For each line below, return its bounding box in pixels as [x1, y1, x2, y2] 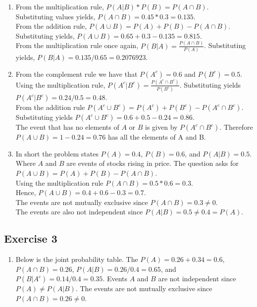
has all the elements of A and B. [107, 132, 206, 142]
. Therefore [219, 122, 253, 132]
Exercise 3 [4, 231, 57, 246]
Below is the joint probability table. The [15, 254, 138, 264]
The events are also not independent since [15, 206, 143, 217]
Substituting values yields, [15, 11, 96, 21]
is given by [145, 122, 178, 132]
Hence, [15, 187, 36, 198]
